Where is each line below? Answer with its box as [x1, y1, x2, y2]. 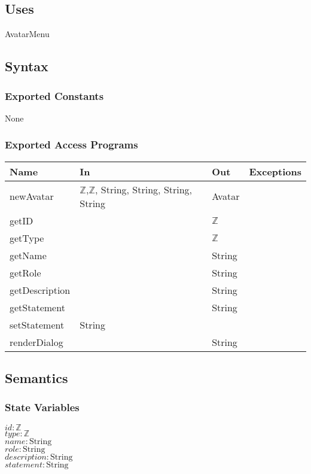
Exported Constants [5, 88, 104, 103]
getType [10, 230, 44, 245]
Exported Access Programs [5, 137, 138, 152]
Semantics [5, 369, 68, 387]
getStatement [10, 300, 65, 314]
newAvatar [10, 189, 54, 203]
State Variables [5, 400, 80, 415]
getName [10, 248, 47, 262]
